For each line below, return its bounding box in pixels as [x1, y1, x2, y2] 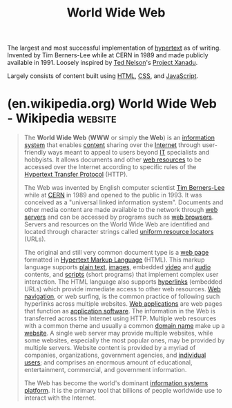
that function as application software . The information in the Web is [23, 307, 216, 315]
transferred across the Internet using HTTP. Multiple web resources [23, 314, 217, 322]
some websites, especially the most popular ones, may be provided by [23, 336, 225, 344]
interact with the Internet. [23, 394, 97, 402]
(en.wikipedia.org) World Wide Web [7, 96, 217, 112]
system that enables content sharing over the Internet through [23, 141, 201, 149]
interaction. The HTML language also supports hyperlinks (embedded [23, 278, 222, 286]
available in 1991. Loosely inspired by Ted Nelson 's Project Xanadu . [7, 59, 198, 67]
